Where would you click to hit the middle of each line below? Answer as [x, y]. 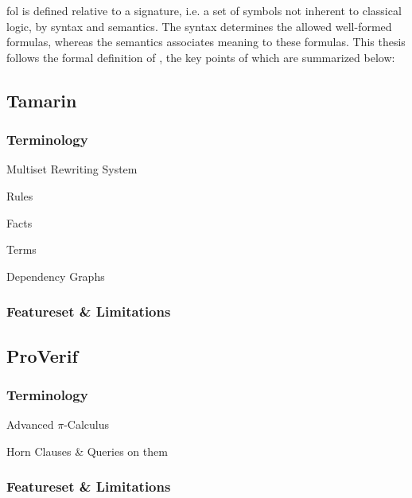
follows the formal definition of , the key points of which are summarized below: [201, 57]
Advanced [30, 424]
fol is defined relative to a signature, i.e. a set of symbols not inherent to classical [204, 10]
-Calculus [87, 424]
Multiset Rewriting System [72, 169]
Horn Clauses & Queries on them [87, 451]
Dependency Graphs [56, 276]
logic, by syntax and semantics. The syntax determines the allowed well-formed [199, 26]
